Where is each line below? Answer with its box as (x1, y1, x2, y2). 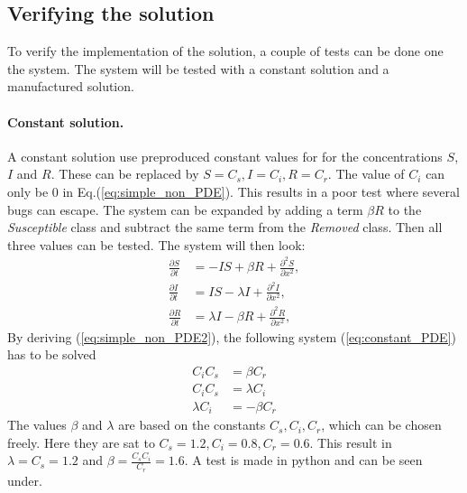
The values (7, 415, 67, 434)
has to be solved (7, 345, 96, 364)
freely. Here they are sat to (7, 433, 155, 451)
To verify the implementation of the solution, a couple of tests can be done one (7, 42, 444, 60)
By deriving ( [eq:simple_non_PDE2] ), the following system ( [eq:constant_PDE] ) (7, 327, 457, 346)
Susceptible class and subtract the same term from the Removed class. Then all (7, 218, 443, 237)
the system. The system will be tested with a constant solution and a (7, 59, 389, 78)
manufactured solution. (7, 77, 134, 96)
